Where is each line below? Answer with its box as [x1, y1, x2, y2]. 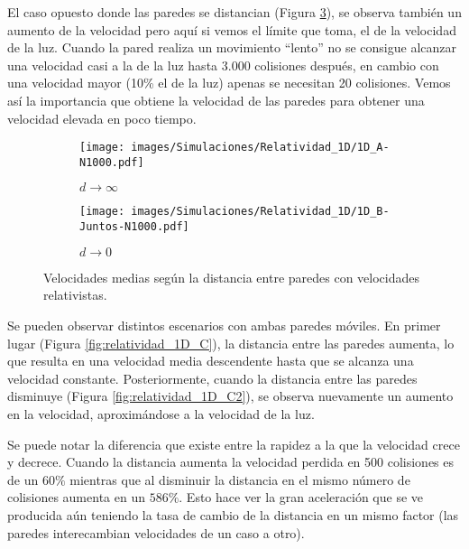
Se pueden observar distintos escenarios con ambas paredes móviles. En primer [7, 315, 441, 334]
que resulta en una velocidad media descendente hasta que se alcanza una [7, 351, 414, 370]
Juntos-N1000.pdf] [79, 220, 189, 234]
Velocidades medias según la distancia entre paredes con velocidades [43, 267, 420, 286]
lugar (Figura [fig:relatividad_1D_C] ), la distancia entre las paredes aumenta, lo [7, 333, 455, 352]
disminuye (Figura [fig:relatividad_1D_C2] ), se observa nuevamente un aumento [7, 386, 454, 405]
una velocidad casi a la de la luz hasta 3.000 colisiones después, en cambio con [7, 55, 439, 74]
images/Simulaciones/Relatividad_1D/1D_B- [131, 205, 390, 219]
